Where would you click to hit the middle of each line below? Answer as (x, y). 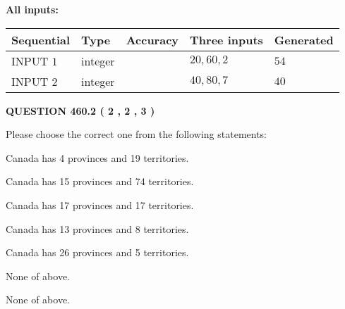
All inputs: (32, 9)
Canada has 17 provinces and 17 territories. (100, 204)
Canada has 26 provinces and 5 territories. (97, 252)
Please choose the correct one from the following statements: (137, 134)
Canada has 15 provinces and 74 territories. (100, 181)
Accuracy (152, 39)
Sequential (41, 39)
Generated (304, 39)
